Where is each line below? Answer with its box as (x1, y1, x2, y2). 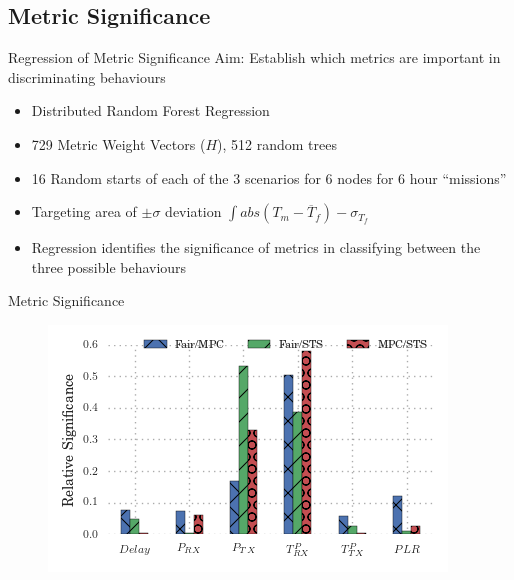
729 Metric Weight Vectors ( (31, 133, 206, 154)
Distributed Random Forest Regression (31, 100, 270, 121)
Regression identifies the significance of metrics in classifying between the (31, 237, 481, 258)
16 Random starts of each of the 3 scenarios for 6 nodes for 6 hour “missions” (31, 167, 507, 188)
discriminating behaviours (8, 66, 166, 87)
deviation (165, 201, 222, 222)
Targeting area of (31, 201, 137, 222)
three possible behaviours (31, 256, 187, 277)
